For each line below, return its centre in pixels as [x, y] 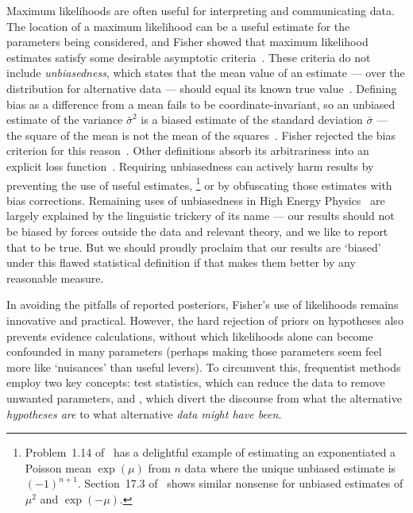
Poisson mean [58, 467]
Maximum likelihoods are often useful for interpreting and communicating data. [201, 10]
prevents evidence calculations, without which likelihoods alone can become [190, 336]
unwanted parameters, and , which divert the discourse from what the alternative [204, 397]
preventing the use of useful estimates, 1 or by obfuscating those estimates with [199, 183]
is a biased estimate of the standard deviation [252, 120]
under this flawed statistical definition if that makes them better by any [181, 262]
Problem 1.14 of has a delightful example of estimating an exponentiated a [210, 452]
